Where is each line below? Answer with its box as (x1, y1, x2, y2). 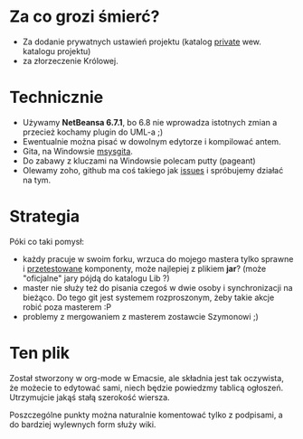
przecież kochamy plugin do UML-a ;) (22, 126, 164, 137)
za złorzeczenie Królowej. (22, 55, 119, 66)
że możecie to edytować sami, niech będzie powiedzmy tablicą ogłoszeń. (9, 382, 284, 393)
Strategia (9, 206, 80, 227)
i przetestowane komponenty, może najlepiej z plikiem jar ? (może (22, 263, 267, 274)
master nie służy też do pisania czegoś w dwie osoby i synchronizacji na (22, 282, 293, 293)
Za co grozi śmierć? (9, 6, 160, 27)
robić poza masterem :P (22, 301, 111, 313)
